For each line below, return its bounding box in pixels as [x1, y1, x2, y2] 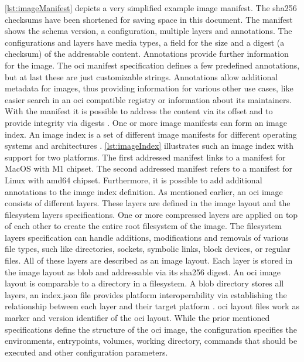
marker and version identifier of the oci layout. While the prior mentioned [5, 312, 270, 324]
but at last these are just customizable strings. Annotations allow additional [5, 70, 278, 83]
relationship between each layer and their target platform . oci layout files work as [5, 300, 299, 312]
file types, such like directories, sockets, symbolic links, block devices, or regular [5, 243, 291, 255]
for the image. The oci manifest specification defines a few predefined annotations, [5, 59, 300, 71]
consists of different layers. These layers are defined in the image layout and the [5, 197, 291, 209]
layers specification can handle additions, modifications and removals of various [5, 231, 289, 243]
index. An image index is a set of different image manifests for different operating [5, 128, 297, 140]
